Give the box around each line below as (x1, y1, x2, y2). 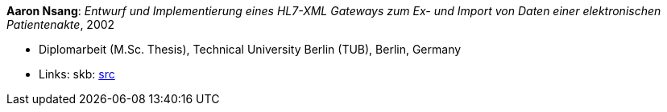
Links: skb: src (39, 67, 115, 81)
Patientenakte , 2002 (6, 18, 115, 31)
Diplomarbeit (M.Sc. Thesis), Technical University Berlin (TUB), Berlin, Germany (39, 42, 462, 56)
